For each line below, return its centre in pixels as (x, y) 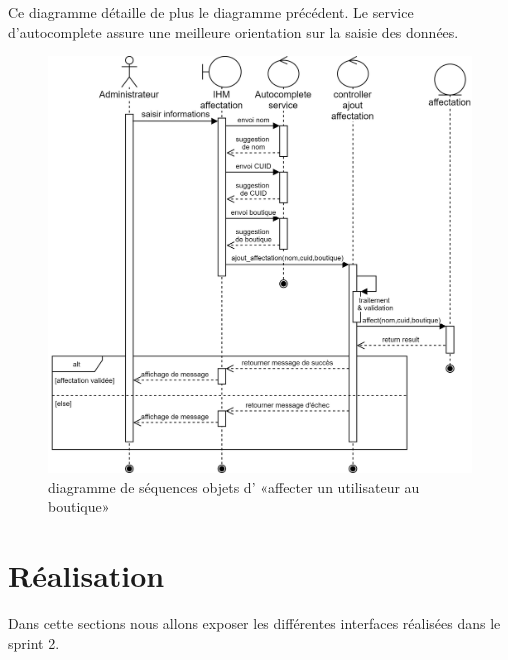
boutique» (79, 506)
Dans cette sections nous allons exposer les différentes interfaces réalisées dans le (254, 623)
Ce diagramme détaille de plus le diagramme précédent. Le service (211, 12)
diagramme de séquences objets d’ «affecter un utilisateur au (234, 486)
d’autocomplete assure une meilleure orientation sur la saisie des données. (233, 31)
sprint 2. (34, 642)
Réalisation (86, 575)
